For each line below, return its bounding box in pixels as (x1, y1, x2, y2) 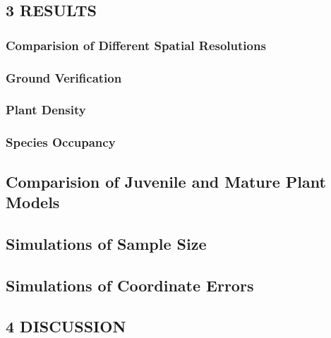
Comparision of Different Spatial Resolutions (6, 36, 266, 54)
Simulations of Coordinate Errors (6, 274, 254, 296)
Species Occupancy (6, 133, 116, 151)
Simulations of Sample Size (6, 232, 207, 254)
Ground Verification (6, 68, 122, 86)
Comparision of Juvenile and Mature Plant (6, 170, 326, 192)
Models (6, 191, 60, 212)
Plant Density (6, 101, 86, 119)
